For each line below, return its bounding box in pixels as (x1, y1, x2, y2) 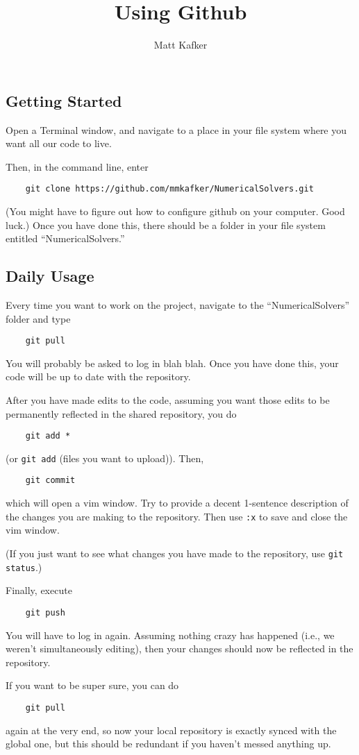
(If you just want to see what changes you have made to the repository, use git (6, 545, 344, 560)
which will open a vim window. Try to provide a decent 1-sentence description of (6, 495, 349, 510)
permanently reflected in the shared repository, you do (6, 406, 237, 421)
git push (25, 607, 65, 618)
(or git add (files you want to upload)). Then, (6, 450, 204, 465)
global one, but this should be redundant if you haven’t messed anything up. (6, 736, 331, 751)
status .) (6, 559, 42, 574)
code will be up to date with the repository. (6, 369, 191, 384)
